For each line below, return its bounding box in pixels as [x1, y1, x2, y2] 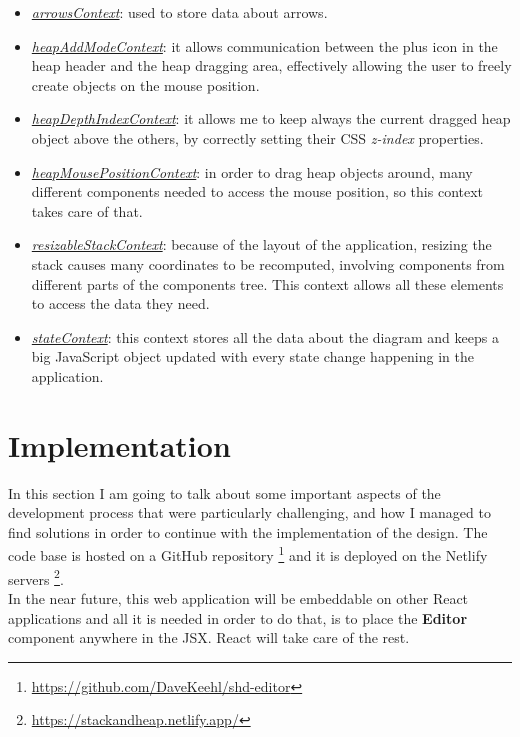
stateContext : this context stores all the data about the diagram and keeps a [31, 326, 499, 347]
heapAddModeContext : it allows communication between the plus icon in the [31, 35, 498, 56]
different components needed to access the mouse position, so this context [31, 181, 484, 202]
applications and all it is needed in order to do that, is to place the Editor [8, 607, 468, 628]
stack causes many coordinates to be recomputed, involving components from [31, 253, 505, 274]
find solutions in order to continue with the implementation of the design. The [8, 521, 488, 542]
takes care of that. [31, 200, 143, 221]
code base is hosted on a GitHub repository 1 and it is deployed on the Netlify [8, 542, 488, 566]
